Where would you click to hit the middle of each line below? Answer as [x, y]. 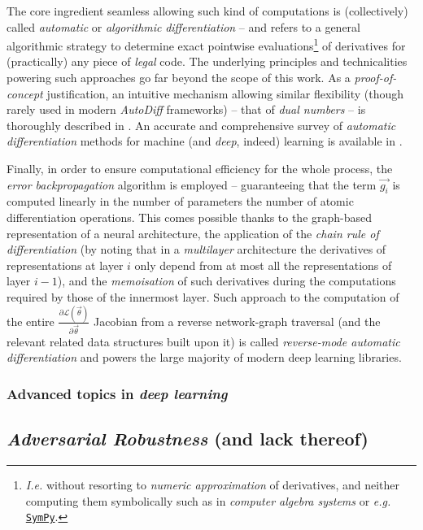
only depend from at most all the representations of [263, 265]
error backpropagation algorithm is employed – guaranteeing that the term [192, 184]
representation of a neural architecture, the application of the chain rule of [193, 233]
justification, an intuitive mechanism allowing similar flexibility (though [225, 93]
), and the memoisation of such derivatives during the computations [227, 281]
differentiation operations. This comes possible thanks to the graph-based [190, 217]
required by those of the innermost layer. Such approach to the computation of [203, 296]
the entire [31, 321]
